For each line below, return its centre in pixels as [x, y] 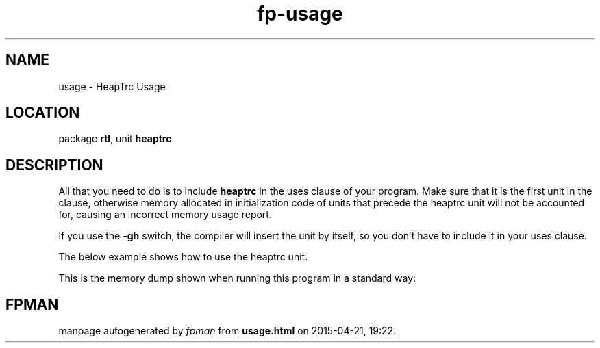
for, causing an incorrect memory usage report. [165, 215]
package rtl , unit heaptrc [115, 139]
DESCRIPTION [54, 165]
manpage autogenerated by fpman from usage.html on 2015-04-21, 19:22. [227, 331]
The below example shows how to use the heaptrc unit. [183, 257]
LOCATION [43, 113]
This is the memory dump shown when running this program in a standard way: [237, 278]
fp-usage [300, 14]
